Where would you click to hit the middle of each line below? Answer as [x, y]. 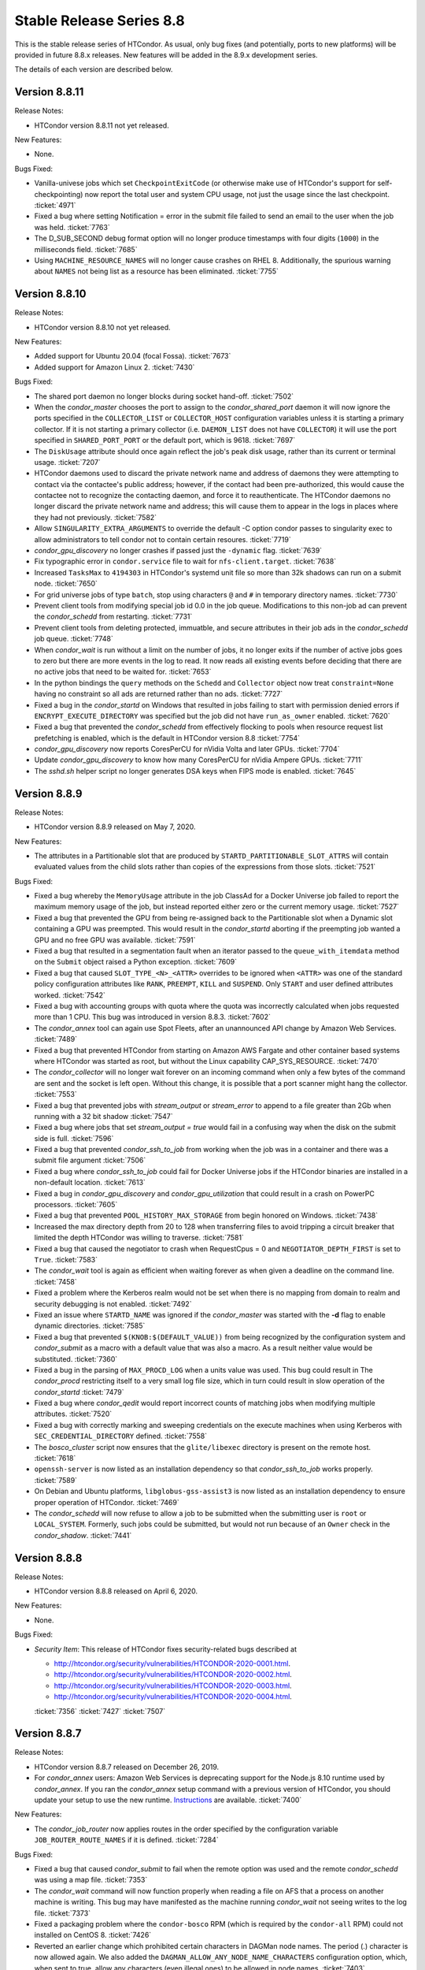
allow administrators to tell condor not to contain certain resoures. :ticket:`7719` [163, 539]
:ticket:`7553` [56, 1095]
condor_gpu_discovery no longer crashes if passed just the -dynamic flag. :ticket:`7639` [178, 551]
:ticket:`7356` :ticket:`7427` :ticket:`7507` [100, 1711]
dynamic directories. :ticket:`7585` [90, 1326]
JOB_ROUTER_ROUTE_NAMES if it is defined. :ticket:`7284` [127, 1840]
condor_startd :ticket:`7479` [79, 1392]
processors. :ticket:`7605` [76, 1205]
